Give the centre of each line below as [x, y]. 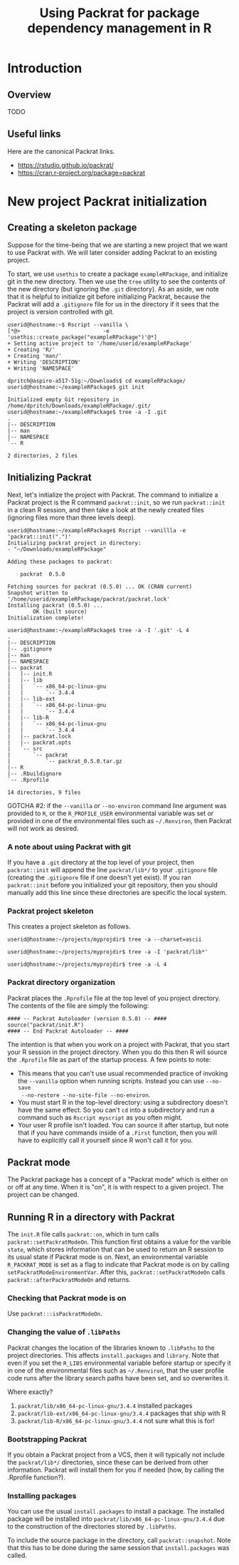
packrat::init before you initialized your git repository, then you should [113, 884]
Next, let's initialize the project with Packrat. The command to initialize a [113, 495]
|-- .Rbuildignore [34, 774]
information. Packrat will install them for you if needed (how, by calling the [116, 1470]
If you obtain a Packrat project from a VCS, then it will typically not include [116, 1455]
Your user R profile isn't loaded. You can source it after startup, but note [123, 1125]
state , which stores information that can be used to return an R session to [116, 1249]
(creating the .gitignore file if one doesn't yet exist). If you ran [99, 877]
